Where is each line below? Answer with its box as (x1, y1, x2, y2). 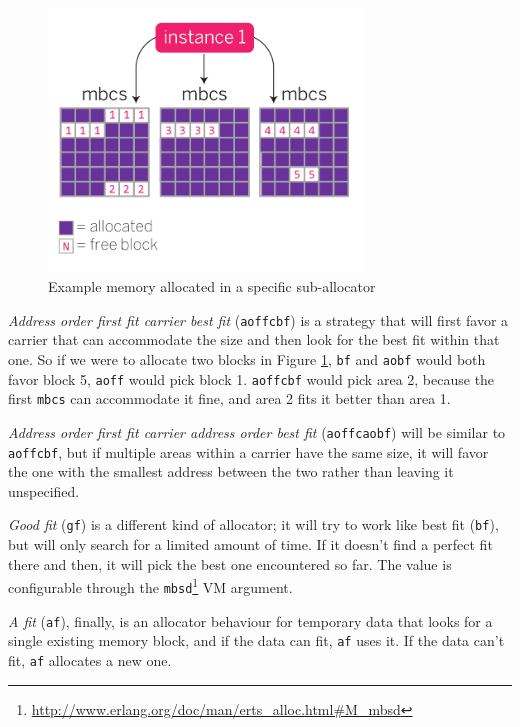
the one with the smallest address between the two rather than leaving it (8, 461, 454, 482)
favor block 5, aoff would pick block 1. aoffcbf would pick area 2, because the (8, 368, 495, 389)
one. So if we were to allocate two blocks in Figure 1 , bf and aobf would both (8, 349, 486, 369)
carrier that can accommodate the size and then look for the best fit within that (8, 329, 500, 350)
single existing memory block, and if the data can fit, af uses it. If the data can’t (8, 630, 505, 651)
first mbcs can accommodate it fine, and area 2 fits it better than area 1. (8, 388, 451, 409)
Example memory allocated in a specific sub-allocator (48, 276, 376, 297)
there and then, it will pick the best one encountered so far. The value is (8, 553, 452, 574)
